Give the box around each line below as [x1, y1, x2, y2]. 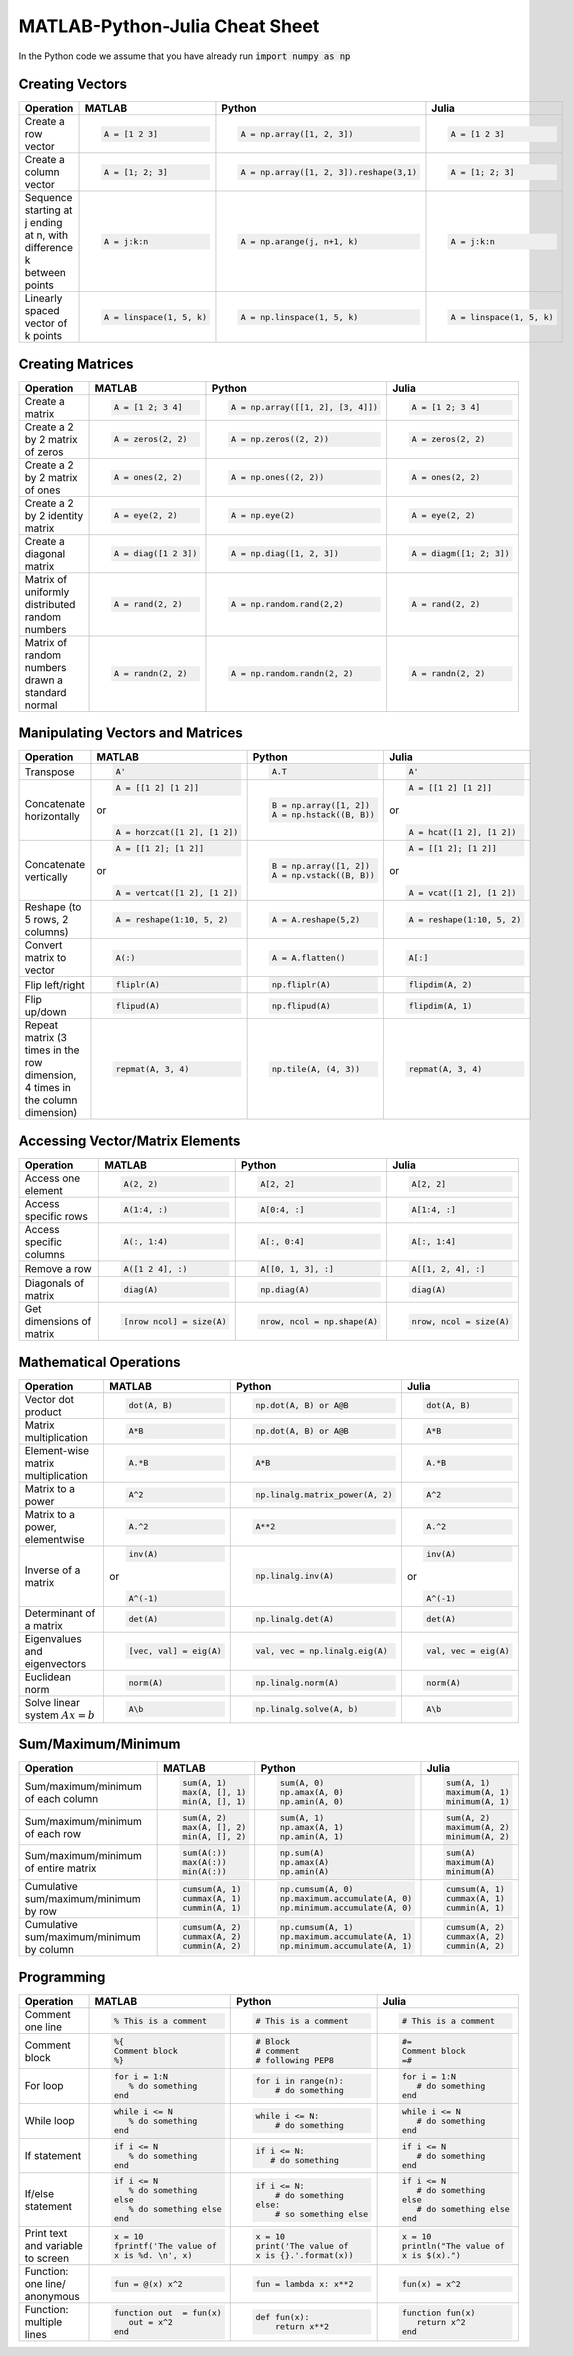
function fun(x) [401, 2307, 476, 2318]
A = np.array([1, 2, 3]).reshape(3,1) [240, 166, 417, 177]
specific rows [24, 1209, 89, 1223]
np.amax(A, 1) [280, 1822, 344, 1833]
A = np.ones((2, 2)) [230, 472, 325, 483]
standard [24, 685, 67, 699]
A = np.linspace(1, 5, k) [240, 311, 359, 322]
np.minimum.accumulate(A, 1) [280, 1941, 413, 1952]
